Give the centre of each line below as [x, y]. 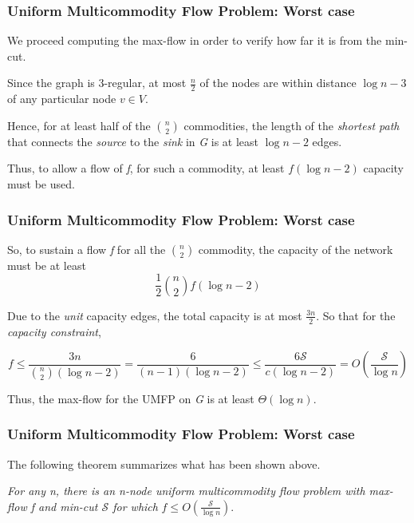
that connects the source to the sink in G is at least [133, 141]
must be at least [47, 265]
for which [135, 506]
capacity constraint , [54, 331]
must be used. [41, 184]
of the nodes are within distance [278, 83]
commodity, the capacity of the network [296, 249]
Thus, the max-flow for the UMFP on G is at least [131, 398]
